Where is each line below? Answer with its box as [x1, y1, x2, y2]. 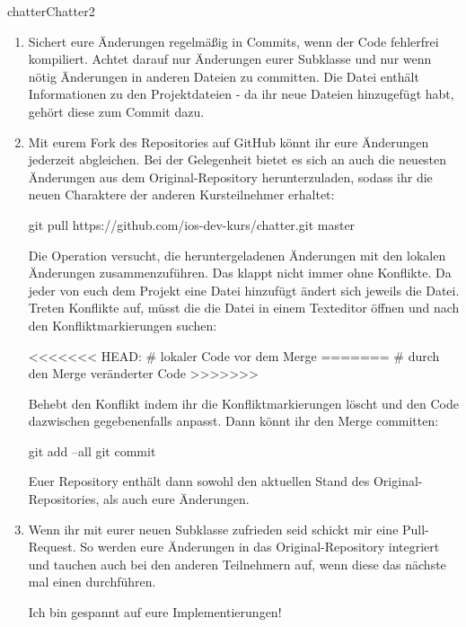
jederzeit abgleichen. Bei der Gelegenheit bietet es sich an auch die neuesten [28, 150, 447, 169]
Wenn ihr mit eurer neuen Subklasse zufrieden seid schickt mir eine [28, 519, 399, 538]
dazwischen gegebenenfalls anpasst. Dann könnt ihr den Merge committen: [28, 411, 439, 430]
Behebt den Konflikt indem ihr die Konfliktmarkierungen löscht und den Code [28, 393, 459, 412]
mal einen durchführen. [28, 572, 156, 591]
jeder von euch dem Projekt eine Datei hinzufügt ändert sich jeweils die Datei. [28, 280, 460, 299]
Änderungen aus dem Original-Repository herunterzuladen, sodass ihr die [28, 167, 433, 186]
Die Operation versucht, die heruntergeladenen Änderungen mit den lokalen [28, 245, 446, 264]
